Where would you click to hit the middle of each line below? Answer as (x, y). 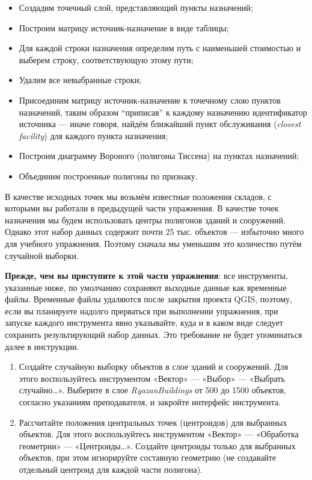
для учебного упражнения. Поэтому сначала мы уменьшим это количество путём (153, 243)
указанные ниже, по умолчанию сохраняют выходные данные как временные (146, 287)
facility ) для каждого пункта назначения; (93, 135)
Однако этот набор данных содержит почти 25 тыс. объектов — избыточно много (154, 232)
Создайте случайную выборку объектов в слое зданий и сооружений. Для (154, 366)
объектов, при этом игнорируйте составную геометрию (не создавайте (148, 457)
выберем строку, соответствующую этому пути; (106, 59)
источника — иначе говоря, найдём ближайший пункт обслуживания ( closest (160, 124)
